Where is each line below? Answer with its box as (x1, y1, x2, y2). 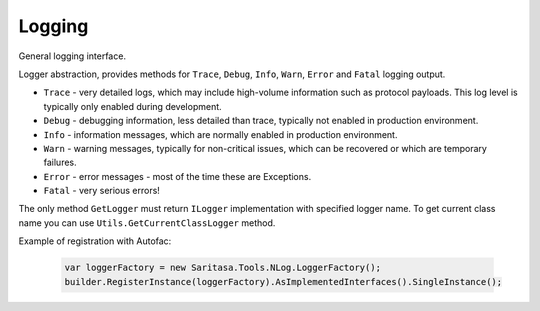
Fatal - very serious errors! (43, 185, 160, 197)
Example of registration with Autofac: (18, 235, 172, 247)
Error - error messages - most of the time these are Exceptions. (43, 170, 312, 182)
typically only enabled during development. (43, 100, 222, 112)
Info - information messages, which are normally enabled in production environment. (43, 128, 398, 140)
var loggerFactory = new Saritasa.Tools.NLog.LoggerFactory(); (64, 262, 382, 274)
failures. (43, 156, 77, 169)
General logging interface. (18, 50, 127, 62)
